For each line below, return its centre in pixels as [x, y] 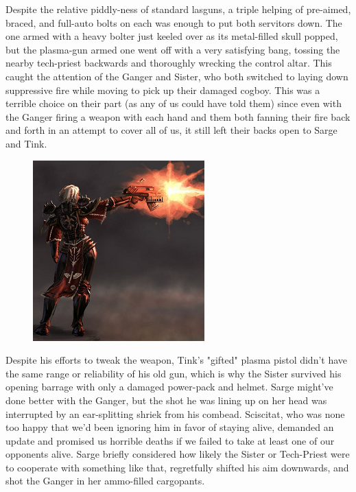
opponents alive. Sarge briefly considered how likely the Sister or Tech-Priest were [178, 454]
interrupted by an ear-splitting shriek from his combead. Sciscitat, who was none [175, 413]
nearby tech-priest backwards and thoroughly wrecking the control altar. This [169, 63]
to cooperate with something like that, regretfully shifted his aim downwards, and [177, 467]
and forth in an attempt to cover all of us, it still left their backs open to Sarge [171, 130]
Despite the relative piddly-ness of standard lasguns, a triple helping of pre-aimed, [178, 9]
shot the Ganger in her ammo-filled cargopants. [105, 481]
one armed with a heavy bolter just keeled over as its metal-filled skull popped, [172, 36]
